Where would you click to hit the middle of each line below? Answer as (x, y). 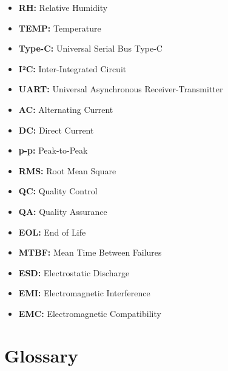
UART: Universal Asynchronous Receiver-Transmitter (121, 89)
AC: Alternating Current (66, 109)
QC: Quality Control (58, 191)
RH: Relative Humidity (63, 7)
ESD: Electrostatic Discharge (74, 272)
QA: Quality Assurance (63, 211)
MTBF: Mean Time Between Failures (90, 252)
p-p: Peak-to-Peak (53, 150)
